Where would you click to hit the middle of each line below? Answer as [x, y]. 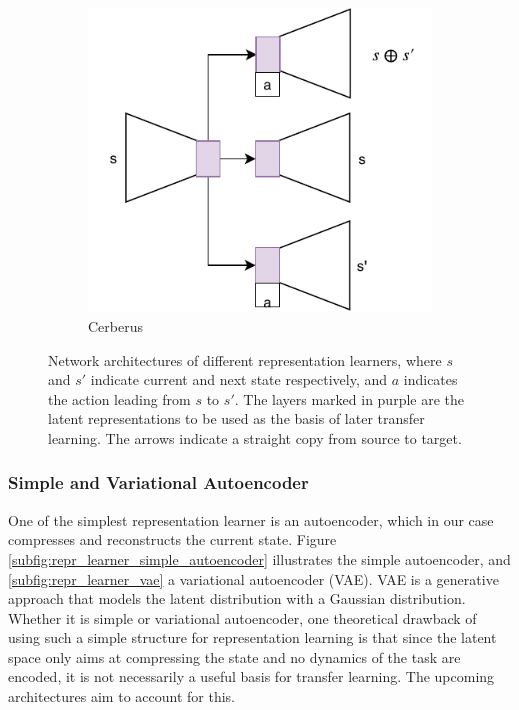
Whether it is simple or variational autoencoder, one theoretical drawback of [242, 617]
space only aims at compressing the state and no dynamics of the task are [234, 656]
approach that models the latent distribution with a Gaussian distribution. [237, 598]
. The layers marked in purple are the [349, 398]
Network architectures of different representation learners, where [245, 359]
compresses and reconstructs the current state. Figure [172, 539]
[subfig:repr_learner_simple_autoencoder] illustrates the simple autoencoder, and [259, 558]
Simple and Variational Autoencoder [158, 482]
